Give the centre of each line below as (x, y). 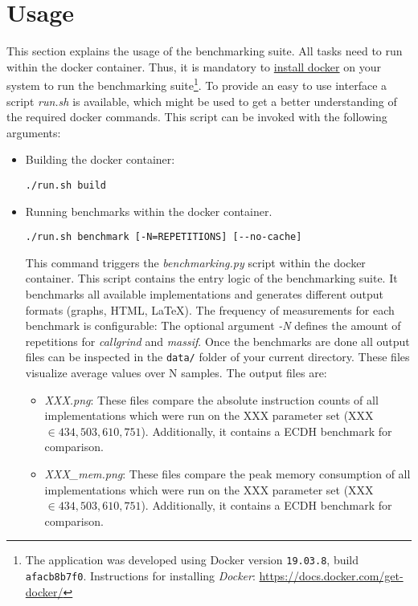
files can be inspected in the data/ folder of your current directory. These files (217, 357)
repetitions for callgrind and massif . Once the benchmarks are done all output (217, 341)
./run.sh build (66, 185)
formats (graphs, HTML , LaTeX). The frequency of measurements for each (210, 309)
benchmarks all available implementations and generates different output (205, 294)
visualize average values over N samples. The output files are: (176, 373)
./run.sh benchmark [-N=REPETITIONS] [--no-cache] (164, 237)
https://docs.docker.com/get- (331, 576)
